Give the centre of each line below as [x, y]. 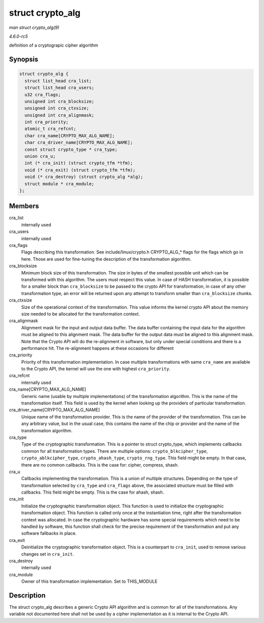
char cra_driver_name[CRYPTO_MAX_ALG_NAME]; [79, 143]
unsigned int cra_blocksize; [60, 101]
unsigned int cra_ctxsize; [57, 108]
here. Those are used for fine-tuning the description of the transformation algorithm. [106, 259]
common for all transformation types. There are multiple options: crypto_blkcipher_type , [114, 451]
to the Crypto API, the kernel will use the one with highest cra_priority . [96, 369]
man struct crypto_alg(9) [34, 27]
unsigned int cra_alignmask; [60, 115]
